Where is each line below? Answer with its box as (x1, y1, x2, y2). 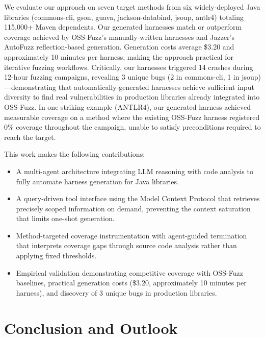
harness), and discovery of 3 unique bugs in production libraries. (16, 287, 217, 298)
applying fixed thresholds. (16, 250, 97, 261)
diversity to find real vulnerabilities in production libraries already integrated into (4, 91, 260, 102)
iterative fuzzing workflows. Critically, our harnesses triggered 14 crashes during (4, 61, 253, 72)
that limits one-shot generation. (16, 213, 115, 224)
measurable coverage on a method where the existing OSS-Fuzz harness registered (4, 111, 260, 122)
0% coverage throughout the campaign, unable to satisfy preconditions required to (4, 122, 261, 132)
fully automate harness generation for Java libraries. (16, 176, 179, 186)
